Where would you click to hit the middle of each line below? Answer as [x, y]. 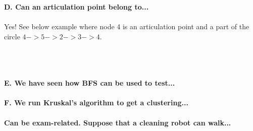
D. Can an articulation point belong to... [77, 7]
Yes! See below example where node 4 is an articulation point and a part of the [127, 26]
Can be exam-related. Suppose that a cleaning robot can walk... [118, 122]
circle [12, 36]
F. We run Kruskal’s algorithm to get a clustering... [96, 103]
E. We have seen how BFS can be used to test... [90, 83]
